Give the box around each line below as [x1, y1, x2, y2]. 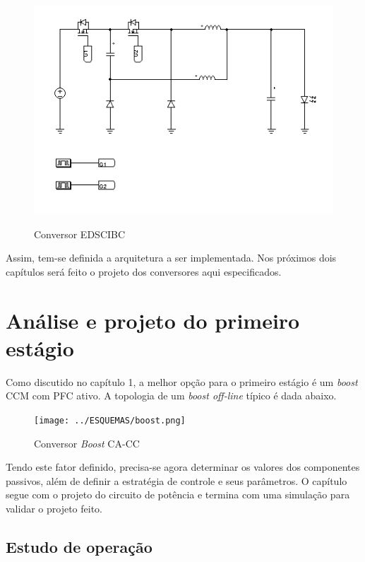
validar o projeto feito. [6, 501, 102, 516]
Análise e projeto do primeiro [6, 305, 300, 334]
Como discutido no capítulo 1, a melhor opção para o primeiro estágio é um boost [6, 374, 358, 389]
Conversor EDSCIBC [34, 226, 126, 241]
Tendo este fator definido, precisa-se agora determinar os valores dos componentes [6, 459, 360, 474]
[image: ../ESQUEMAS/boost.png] [34, 416, 186, 426]
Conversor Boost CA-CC [34, 435, 140, 450]
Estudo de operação [6, 536, 152, 558]
